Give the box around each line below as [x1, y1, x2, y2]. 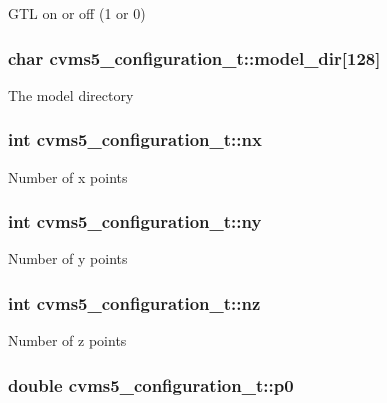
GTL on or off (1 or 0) [8, 3, 146, 23]
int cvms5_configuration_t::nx [8, 127, 262, 152]
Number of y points [8, 248, 128, 269]
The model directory [8, 84, 134, 105]
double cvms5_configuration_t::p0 [8, 372, 294, 397]
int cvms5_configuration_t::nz [8, 290, 261, 315]
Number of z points [8, 330, 127, 351]
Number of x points [8, 166, 128, 187]
